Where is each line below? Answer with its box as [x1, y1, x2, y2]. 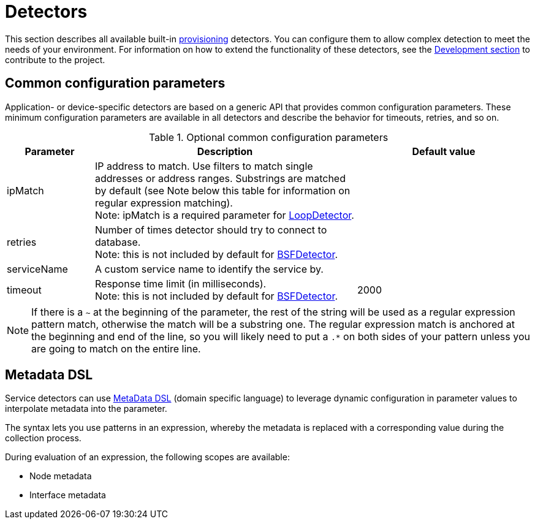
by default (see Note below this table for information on [94, 184, 351, 197]
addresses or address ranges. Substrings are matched [94, 172, 346, 184]
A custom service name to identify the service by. [94, 262, 324, 275]
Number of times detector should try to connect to [94, 223, 327, 236]
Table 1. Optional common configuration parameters [148, 131, 389, 143]
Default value [412, 145, 476, 158]
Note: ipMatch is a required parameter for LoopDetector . [94, 208, 354, 221]
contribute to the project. [5, 54, 105, 65]
